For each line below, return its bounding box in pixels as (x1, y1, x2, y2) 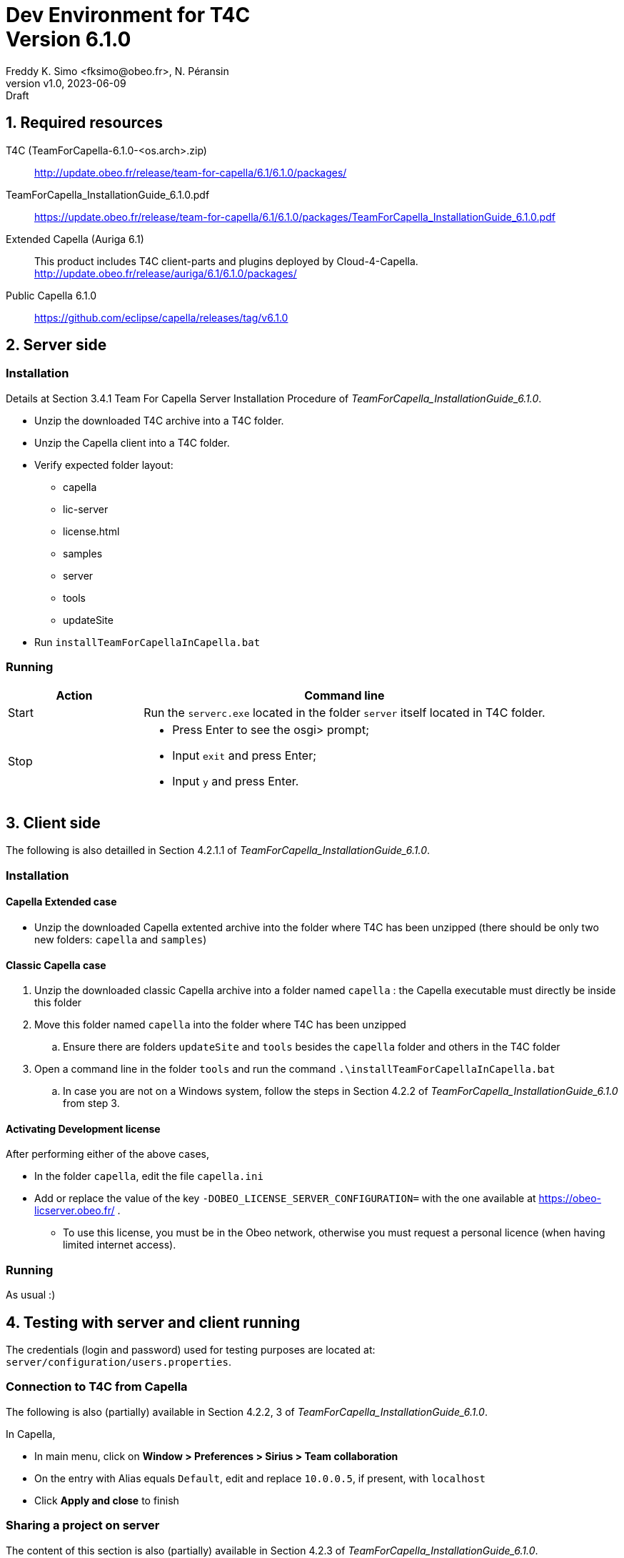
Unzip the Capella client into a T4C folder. (34, 436, 230, 449)
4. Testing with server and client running (6, 1313, 301, 1331)
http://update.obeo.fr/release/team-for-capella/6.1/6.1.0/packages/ (34, 166, 347, 179)
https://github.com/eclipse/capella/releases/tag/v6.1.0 (34, 311, 288, 324)
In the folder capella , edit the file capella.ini (34, 1170, 263, 1183)
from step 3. (63, 1097, 120, 1110)
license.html (63, 525, 120, 537)
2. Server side (6, 336, 107, 354)
